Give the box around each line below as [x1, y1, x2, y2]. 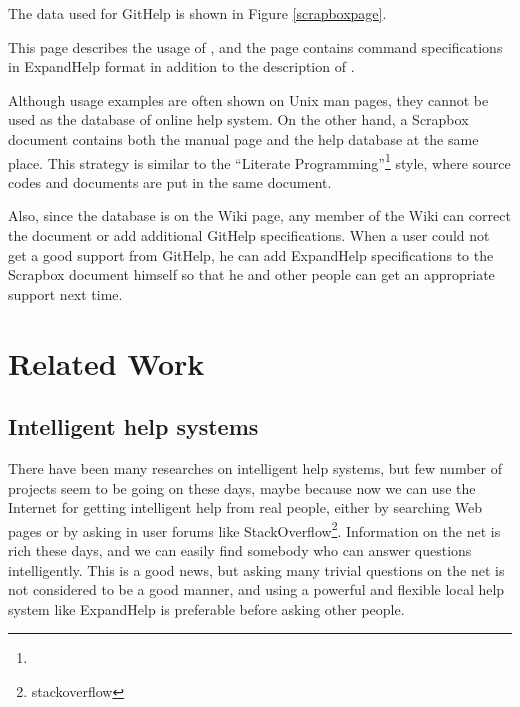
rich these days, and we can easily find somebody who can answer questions [8, 539, 472, 560]
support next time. [8, 283, 123, 304]
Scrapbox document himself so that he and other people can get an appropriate [8, 264, 495, 285]
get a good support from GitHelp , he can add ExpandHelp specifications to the [8, 244, 494, 265]
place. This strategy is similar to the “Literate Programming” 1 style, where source [8, 149, 511, 173]
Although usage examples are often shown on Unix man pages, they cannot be [8, 89, 489, 110]
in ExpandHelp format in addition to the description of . [8, 56, 355, 77]
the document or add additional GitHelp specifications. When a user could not [8, 225, 490, 245]
